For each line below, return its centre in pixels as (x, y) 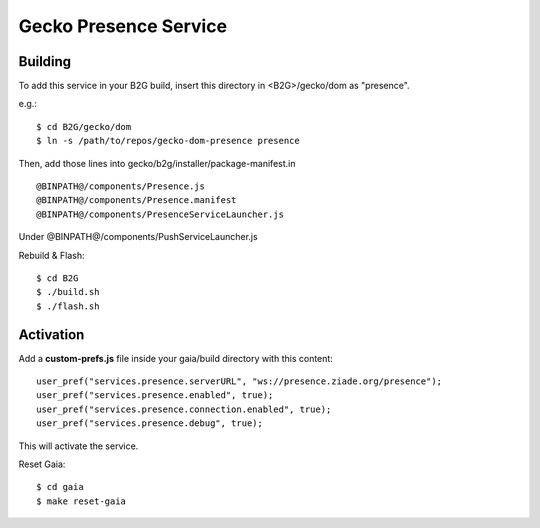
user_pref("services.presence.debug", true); (150, 423)
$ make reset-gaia (81, 501)
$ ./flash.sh (68, 306)
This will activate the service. (78, 446)
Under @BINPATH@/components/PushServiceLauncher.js (138, 237)
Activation (51, 334)
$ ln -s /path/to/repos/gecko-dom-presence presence (168, 141)
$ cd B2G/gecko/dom (84, 126)
